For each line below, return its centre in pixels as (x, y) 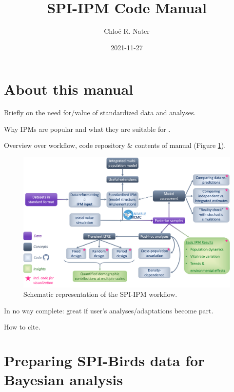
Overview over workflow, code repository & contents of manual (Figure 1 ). (115, 145)
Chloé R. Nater (127, 31)
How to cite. (22, 327)
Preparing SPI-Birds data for (104, 361)
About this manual (69, 89)
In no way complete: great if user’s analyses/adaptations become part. (109, 310)
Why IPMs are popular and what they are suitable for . (87, 129)
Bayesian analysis (63, 380)
